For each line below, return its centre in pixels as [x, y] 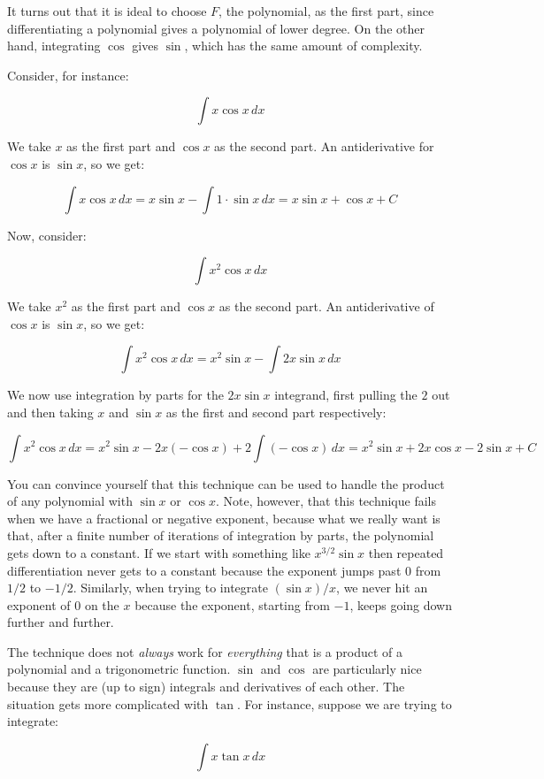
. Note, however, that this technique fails [326, 501]
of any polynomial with [70, 501]
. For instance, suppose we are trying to [344, 703]
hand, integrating [54, 46]
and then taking [50, 412]
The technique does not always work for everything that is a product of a [205, 651]
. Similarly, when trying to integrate [170, 588]
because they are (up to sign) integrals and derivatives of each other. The [206, 687]
